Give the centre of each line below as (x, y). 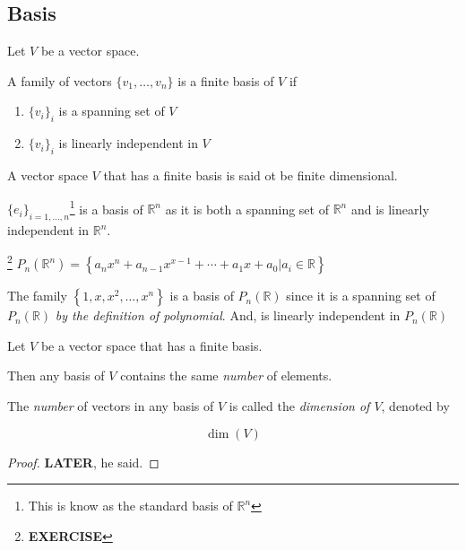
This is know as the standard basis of (130, 506)
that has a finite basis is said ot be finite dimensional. (250, 175)
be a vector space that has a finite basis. (151, 345)
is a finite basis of (226, 80)
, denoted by (415, 406)
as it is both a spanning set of (247, 209)
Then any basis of (56, 375)
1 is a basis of (106, 207)
